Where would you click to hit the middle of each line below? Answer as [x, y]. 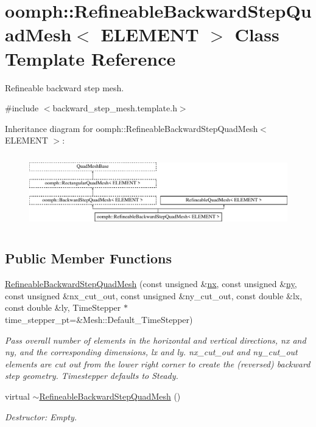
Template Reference [90, 58]
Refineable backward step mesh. [65, 87]
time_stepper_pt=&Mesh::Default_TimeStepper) [99, 320]
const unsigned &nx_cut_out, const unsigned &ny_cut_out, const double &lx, [154, 295]
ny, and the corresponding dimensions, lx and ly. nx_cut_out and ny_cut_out [151, 352]
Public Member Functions [88, 258]
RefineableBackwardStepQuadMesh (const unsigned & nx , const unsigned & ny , [151, 284]
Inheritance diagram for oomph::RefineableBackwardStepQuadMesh [132, 128]
